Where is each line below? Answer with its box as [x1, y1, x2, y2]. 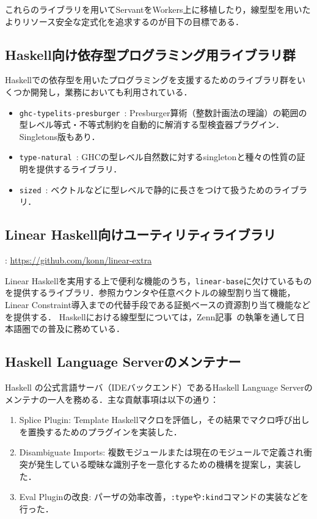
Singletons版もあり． [19, 130, 100, 142]
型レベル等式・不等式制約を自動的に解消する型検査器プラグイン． [19, 118, 285, 131]
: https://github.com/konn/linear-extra [5, 254, 152, 267]
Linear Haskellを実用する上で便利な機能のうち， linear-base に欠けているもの [5, 274, 312, 287]
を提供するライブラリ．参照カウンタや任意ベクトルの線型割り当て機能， [5, 286, 296, 299]
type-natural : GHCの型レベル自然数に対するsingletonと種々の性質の [19, 150, 297, 163]
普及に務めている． [47, 322, 125, 335]
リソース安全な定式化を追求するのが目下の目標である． [21, 15, 244, 28]
